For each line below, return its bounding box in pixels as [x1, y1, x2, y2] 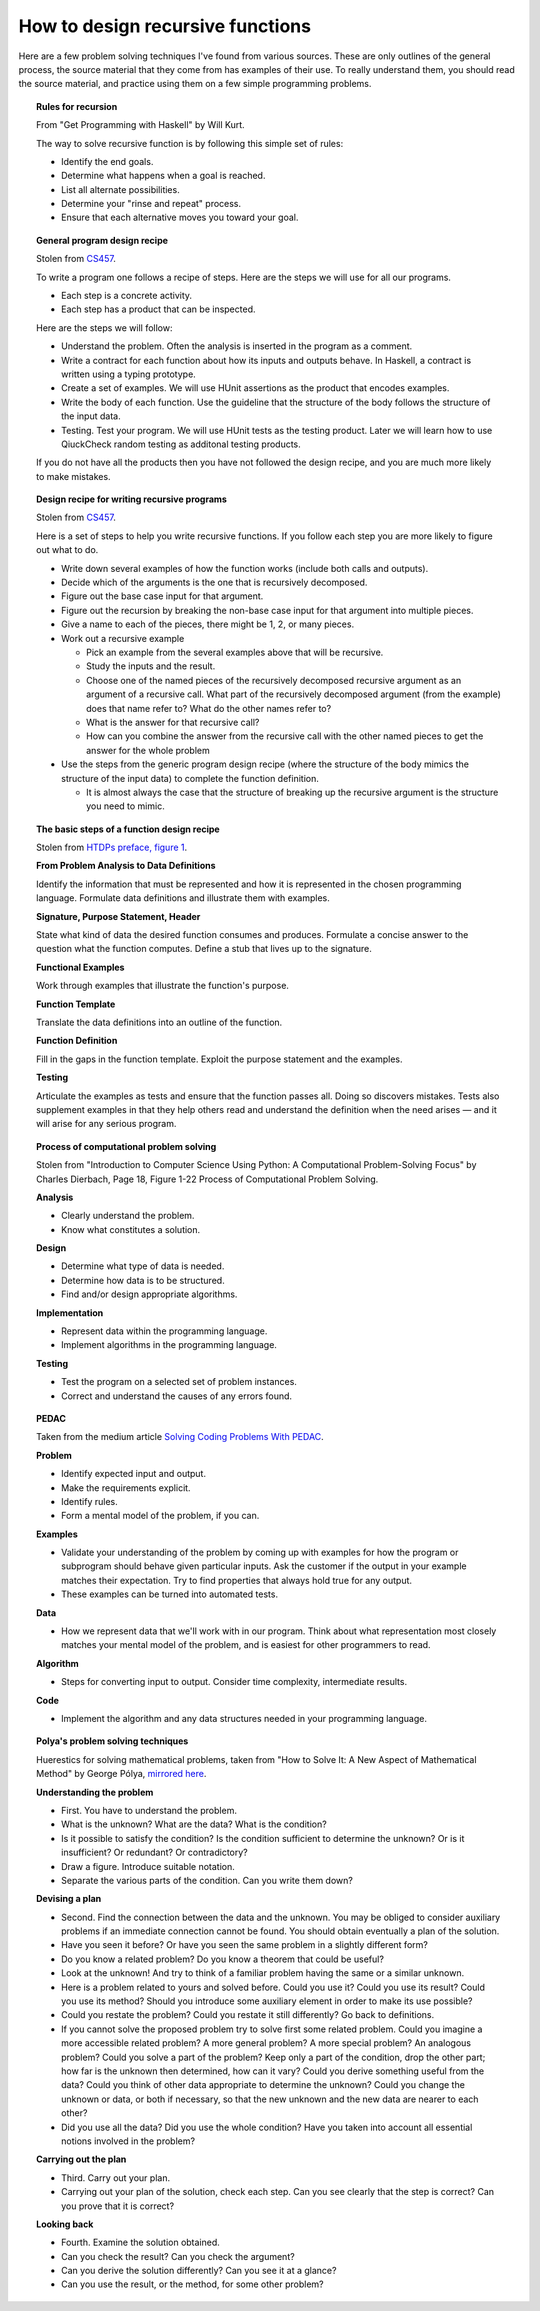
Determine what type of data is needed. [61, 1260, 225, 1272]
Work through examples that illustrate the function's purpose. [36, 980, 290, 992]
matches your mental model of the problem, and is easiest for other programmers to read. [61, 1639, 431, 1651]
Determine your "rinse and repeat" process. [61, 198, 242, 210]
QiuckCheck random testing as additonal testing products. [61, 438, 302, 450]
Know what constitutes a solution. [61, 1223, 201, 1235]
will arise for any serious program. [36, 1118, 177, 1130]
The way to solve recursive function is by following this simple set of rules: [36, 137, 344, 149]
